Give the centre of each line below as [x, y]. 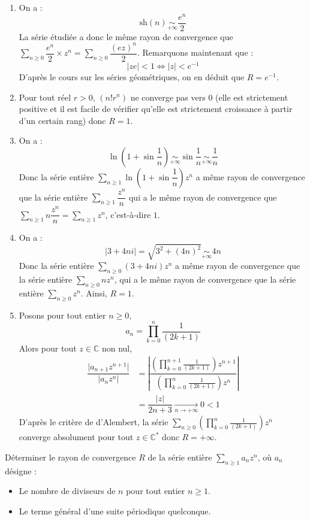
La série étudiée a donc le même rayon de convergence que [126, 36]
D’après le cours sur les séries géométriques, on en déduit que [132, 76]
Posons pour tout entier [62, 315]
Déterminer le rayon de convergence [70, 457]
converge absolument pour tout [76, 437]
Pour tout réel [45, 97]
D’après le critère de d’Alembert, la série [94, 422]
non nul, [117, 348]
